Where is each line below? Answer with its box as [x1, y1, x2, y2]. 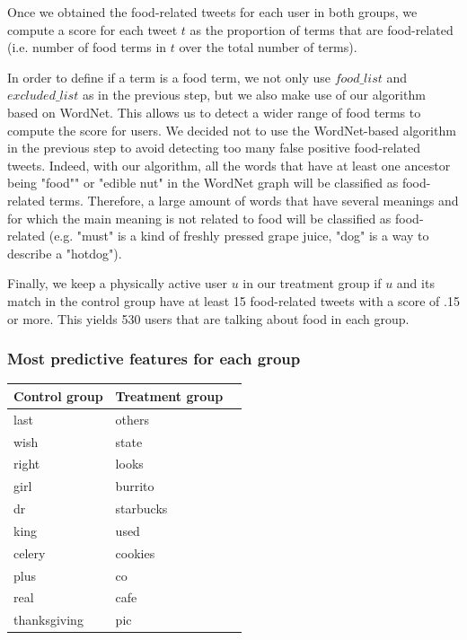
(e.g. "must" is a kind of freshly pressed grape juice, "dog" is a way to [48, 226, 429, 245]
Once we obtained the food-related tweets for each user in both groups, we [7, 3, 418, 21]
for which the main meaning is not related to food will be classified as [7, 208, 392, 227]
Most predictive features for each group [7, 347, 301, 370]
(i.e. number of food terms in [7, 38, 167, 57]
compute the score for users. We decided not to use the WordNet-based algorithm [7, 120, 456, 139]
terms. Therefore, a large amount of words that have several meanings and [48, 190, 459, 209]
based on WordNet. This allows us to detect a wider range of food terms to [7, 102, 421, 121]
